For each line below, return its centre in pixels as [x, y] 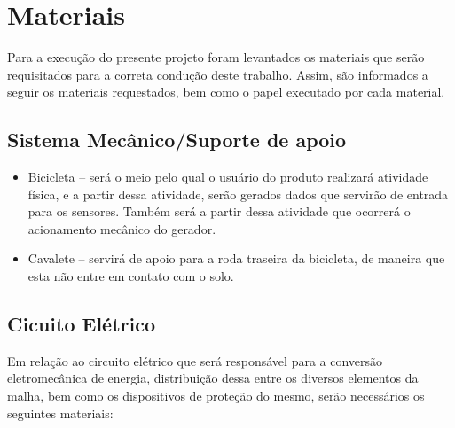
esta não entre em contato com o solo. [131, 276]
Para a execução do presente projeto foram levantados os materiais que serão [216, 57]
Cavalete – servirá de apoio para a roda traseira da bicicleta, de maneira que [236, 258]
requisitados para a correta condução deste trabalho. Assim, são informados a [218, 74]
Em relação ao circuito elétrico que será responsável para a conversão [195, 360]
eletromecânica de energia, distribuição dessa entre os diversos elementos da [213, 378]
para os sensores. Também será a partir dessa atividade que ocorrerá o [219, 211]
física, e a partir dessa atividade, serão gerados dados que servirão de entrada [238, 194]
